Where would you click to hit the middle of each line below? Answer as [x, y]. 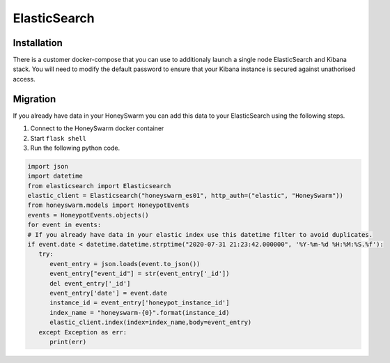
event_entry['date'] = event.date [108, 293]
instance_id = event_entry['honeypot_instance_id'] [140, 303]
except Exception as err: [83, 332]
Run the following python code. [75, 148]
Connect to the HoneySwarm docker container [97, 128]
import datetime [55, 176]
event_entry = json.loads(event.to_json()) [125, 264]
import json [48, 166]
